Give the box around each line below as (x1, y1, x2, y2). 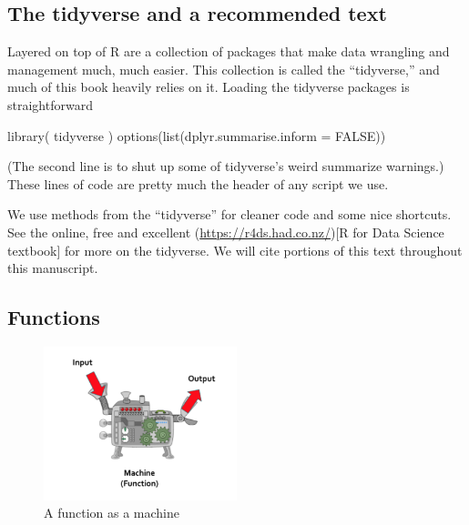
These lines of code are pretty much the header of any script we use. (7, 174, 389, 193)
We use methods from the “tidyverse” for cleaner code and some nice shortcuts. (7, 205, 452, 224)
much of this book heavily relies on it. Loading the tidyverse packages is (7, 77, 410, 96)
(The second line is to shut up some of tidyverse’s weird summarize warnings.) (7, 156, 444, 176)
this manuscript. (7, 258, 98, 278)
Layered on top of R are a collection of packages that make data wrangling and (7, 42, 450, 61)
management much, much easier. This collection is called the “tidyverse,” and (7, 59, 440, 78)
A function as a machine (44, 503, 180, 522)
